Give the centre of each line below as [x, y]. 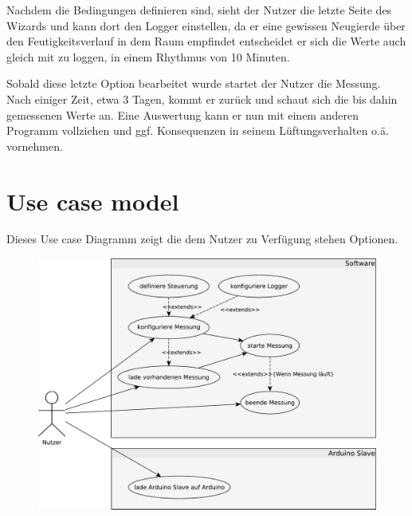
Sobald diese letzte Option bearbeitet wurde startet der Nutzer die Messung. [194, 83]
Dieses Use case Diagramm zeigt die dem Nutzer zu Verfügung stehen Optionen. [202, 239]
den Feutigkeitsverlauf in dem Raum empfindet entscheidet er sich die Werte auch [206, 41]
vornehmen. [35, 146]
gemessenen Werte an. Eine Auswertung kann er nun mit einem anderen [182, 114]
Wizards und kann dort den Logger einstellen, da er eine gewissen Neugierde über [206, 25]
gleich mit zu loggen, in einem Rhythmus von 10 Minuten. [148, 56]
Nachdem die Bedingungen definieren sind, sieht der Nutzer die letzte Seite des [199, 10]
